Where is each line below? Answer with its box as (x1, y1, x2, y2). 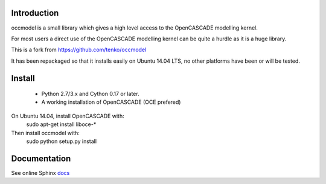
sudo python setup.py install (26, 138, 97, 145)
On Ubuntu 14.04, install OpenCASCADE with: (11, 112, 124, 119)
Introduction (11, 8, 59, 18)
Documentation (11, 153, 71, 163)
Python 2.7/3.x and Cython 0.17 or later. (41, 90, 139, 98)
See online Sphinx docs (11, 169, 70, 176)
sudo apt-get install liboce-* (26, 121, 97, 128)
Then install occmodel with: (11, 129, 80, 136)
